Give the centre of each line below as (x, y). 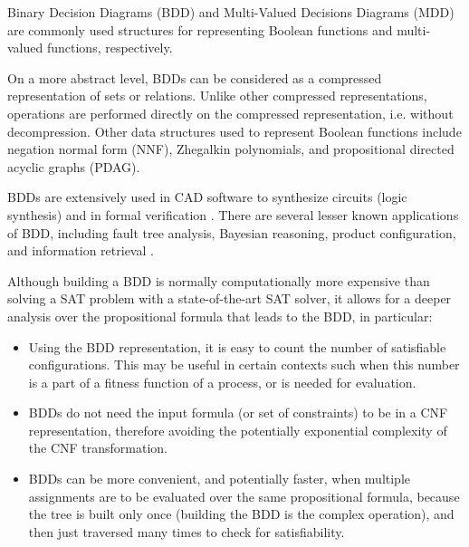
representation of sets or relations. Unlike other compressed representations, (217, 96)
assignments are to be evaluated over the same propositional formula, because (244, 496)
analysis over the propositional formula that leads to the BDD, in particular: (220, 316)
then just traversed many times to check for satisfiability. (187, 531)
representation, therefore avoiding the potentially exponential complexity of (238, 430)
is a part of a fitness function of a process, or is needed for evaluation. (222, 382)
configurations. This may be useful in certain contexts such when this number (244, 365)
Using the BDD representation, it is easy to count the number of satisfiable (237, 346)
